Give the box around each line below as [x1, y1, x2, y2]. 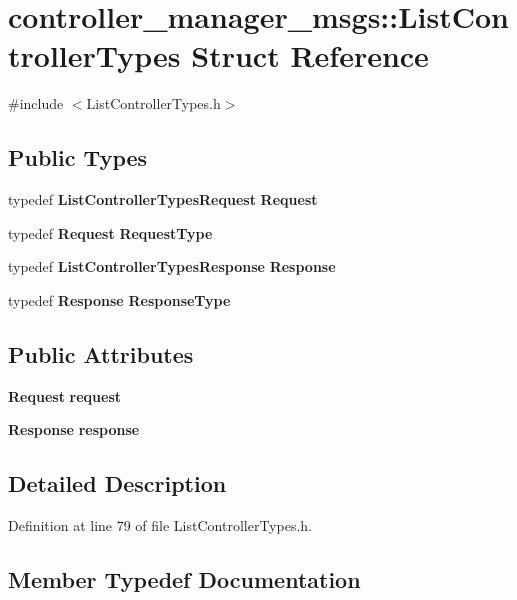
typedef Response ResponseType [8, 289, 231, 310]
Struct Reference [191, 35, 429, 76]
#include [8, 93, 64, 114]
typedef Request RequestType [8, 222, 213, 243]
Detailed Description [8, 468, 227, 499]
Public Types [8, 142, 148, 173]
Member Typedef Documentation [8, 564, 361, 595]
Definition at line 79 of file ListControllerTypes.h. [8, 515, 312, 536]
